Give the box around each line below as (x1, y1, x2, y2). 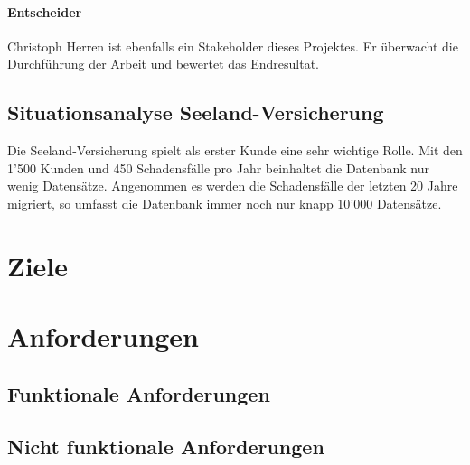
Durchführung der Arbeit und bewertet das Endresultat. (7, 54, 320, 73)
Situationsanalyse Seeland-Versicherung (7, 98, 384, 126)
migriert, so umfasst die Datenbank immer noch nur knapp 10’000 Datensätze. (7, 193, 442, 212)
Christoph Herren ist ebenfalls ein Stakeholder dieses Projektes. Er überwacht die (7, 36, 458, 55)
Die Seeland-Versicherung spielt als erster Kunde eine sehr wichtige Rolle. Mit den (7, 141, 463, 160)
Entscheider (7, 2, 82, 21)
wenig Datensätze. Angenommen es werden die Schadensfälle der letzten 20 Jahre (7, 176, 458, 195)
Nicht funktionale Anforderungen (7, 432, 324, 460)
